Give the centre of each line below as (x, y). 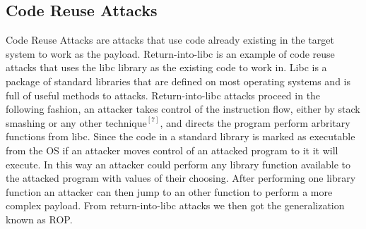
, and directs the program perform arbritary (255, 122)
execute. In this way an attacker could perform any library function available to (178, 164)
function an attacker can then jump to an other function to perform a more (169, 191)
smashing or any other (54, 122)
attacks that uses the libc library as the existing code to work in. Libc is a (166, 67)
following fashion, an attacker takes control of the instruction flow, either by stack (183, 109)
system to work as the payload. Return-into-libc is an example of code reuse (170, 53)
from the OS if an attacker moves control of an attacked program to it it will (172, 150)
